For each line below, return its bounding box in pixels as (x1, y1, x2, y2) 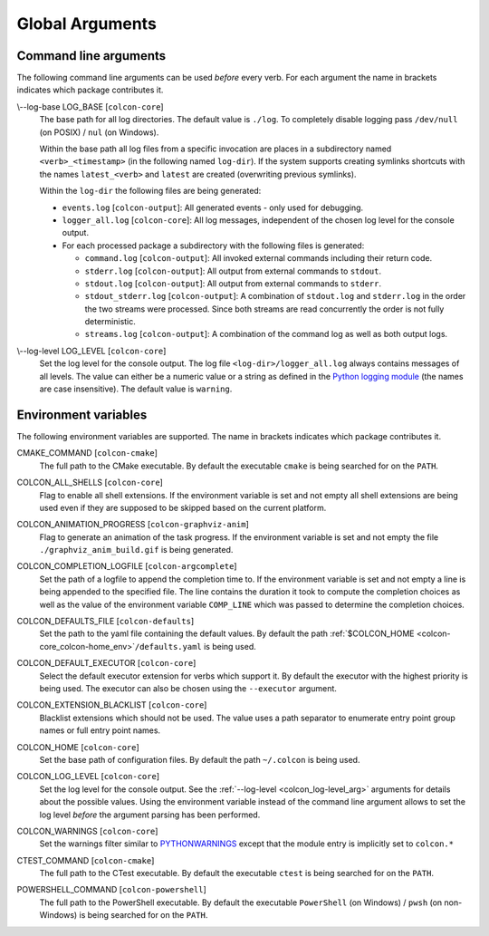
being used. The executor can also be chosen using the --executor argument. (39, 682, 337, 693)
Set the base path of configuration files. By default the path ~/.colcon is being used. (39, 754, 360, 765)
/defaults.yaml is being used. (134, 641, 257, 651)
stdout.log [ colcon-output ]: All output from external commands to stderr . (84, 277, 382, 289)
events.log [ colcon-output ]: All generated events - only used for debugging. (62, 202, 364, 213)
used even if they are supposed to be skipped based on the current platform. (39, 502, 327, 513)
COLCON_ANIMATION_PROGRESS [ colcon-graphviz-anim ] (16, 519, 249, 530)
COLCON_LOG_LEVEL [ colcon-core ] (16, 771, 160, 782)
